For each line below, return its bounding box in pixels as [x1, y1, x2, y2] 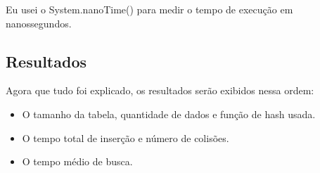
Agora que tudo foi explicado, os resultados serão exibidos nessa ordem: [6, 83, 314, 98]
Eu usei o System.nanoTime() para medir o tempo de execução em [6, 2, 293, 16]
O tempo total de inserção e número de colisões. [22, 130, 229, 145]
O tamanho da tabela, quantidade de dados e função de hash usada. [22, 106, 316, 121]
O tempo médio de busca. [22, 154, 133, 169]
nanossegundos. [6, 15, 72, 30]
